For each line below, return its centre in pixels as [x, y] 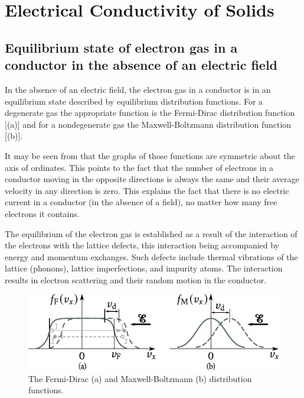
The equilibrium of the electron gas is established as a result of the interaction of [151, 233]
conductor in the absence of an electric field [141, 65]
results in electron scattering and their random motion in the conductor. [136, 279]
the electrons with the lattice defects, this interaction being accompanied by [142, 245]
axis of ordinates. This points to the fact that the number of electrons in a [139, 167]
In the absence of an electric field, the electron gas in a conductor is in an [138, 89]
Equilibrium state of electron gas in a [121, 47]
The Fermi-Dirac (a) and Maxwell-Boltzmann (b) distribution [140, 378]
